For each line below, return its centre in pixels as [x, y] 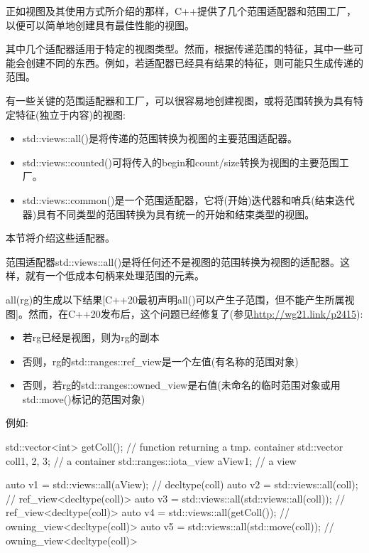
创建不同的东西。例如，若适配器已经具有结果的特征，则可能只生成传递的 [194, 62]
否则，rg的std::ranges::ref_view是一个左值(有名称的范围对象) [160, 361]
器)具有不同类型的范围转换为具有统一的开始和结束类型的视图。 [169, 214]
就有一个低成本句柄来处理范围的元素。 [115, 275]
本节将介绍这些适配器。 [60, 238]
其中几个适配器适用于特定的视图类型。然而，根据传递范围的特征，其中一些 [180, 49]
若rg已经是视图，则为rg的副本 [91, 337]
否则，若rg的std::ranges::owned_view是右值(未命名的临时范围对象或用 [181, 385]
